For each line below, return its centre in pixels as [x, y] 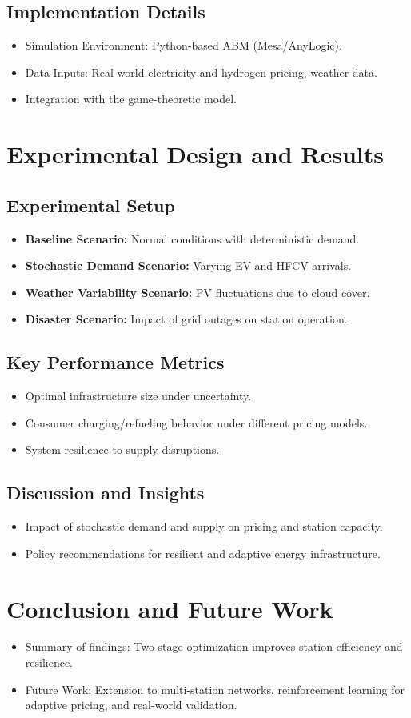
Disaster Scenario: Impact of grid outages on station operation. [186, 319]
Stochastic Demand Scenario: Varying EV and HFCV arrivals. [188, 265]
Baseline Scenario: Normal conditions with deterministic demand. [192, 238]
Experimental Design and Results [195, 154]
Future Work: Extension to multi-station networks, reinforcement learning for [215, 689]
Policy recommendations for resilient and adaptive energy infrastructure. [203, 553]
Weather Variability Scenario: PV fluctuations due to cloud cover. [198, 292]
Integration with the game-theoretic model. [131, 99]
